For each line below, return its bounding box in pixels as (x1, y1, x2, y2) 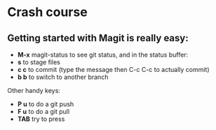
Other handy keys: (7, 87, 61, 94)
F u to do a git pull (17, 108, 70, 115)
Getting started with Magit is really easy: (7, 32, 189, 44)
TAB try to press (17, 115, 65, 123)
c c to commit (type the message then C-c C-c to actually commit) (17, 66, 210, 73)
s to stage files (17, 58, 61, 66)
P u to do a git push (17, 100, 74, 108)
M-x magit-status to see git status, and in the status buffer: (17, 50, 189, 59)
